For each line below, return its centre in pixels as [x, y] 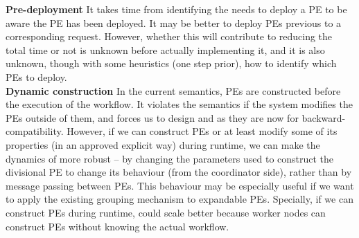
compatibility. [35, 131]
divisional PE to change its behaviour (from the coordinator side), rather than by [179, 172]
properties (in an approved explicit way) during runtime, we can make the [163, 144]
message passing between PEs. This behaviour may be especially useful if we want [180, 185]
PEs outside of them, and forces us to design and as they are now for [152, 117]
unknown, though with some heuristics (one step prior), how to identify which [171, 63]
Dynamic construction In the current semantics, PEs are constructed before [173, 90]
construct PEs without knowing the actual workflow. [117, 226]
